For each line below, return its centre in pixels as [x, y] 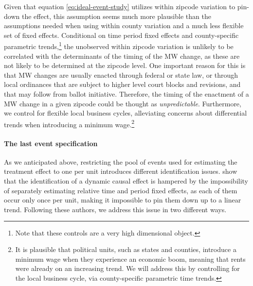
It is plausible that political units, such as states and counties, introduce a [126, 249]
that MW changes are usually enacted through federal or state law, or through [121, 75]
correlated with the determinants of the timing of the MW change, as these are [122, 56]
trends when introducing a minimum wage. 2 [69, 123]
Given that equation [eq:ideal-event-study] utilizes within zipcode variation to [120, 6]
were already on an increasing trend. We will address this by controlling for [127, 268]
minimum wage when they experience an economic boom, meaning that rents [130, 259]
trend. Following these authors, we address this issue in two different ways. [115, 209]
